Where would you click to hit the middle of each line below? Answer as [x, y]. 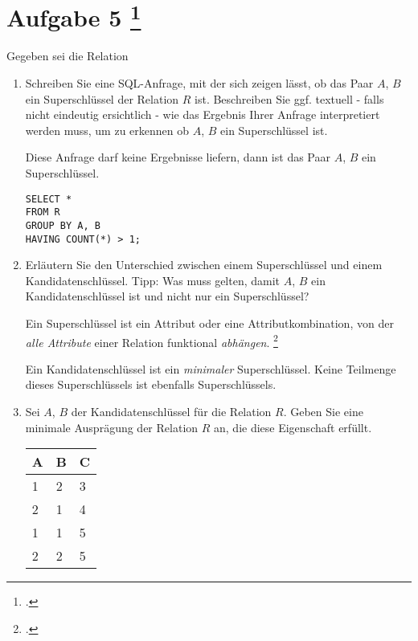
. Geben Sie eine [323, 412]
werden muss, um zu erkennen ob [107, 130]
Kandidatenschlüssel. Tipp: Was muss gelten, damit [153, 280]
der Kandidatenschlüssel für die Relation [171, 412]
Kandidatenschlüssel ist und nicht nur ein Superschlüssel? [167, 296]
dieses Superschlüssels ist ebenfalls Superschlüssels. [151, 384]
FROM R [43, 212]
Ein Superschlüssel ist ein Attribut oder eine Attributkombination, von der [209, 323]
